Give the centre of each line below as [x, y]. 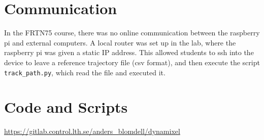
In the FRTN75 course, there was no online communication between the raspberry [132, 33]
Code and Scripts [66, 107]
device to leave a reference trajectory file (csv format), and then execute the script [132, 62]
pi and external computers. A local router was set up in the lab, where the [120, 42]
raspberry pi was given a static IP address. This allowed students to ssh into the [129, 52]
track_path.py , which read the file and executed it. [85, 72]
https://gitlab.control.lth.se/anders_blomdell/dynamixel [92, 131]
